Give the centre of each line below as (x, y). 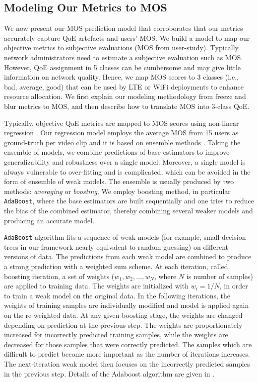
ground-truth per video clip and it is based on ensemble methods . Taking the (122, 142)
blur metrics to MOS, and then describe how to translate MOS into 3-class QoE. (127, 106)
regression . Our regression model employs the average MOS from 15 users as (121, 133)
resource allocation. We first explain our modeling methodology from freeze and (125, 96)
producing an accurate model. (49, 220)
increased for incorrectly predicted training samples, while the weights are (116, 334)
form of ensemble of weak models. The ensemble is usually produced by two (119, 181)
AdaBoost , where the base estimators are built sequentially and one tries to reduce (129, 201)
